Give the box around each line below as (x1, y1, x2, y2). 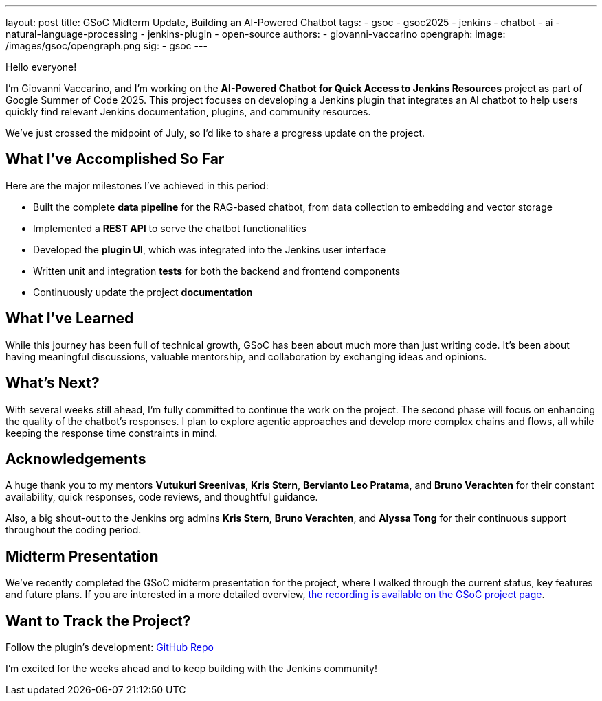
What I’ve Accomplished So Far (5, 150, 225, 168)
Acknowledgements (5, 450, 146, 468)
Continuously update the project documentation (33, 286, 253, 298)
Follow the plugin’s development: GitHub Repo (5, 641, 214, 654)
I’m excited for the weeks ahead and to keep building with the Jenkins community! (5, 663, 377, 675)
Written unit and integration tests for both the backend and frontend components (33, 264, 401, 277)
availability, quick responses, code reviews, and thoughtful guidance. (5, 491, 318, 503)
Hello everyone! (5, 61, 77, 73)
